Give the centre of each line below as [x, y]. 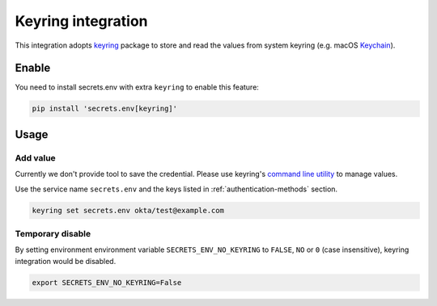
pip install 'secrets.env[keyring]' [105, 109]
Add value [35, 157]
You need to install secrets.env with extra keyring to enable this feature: [137, 87]
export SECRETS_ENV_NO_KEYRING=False [107, 282]
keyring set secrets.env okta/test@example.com [128, 210]
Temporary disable [53, 233]
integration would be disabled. [66, 261]
